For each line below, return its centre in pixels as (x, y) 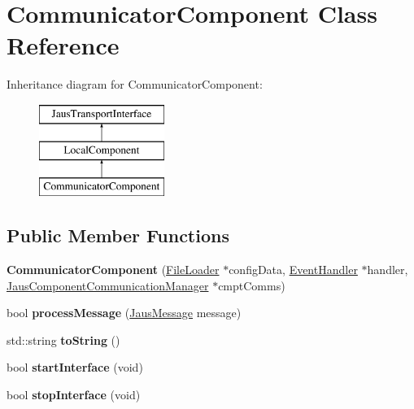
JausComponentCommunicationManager (108, 285)
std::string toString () (63, 339)
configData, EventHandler (293, 270)
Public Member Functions (118, 235)
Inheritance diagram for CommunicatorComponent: (135, 84)
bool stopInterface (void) (74, 395)
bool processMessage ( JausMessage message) (124, 313)
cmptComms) (252, 285)
